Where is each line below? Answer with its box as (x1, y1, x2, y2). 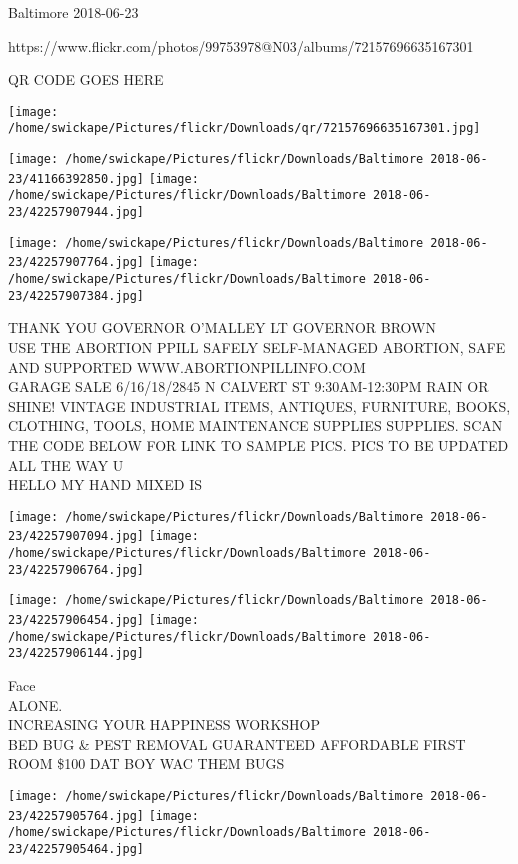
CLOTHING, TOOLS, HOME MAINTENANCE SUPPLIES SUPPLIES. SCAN (8, 415, 503, 436)
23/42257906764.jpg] (8, 562, 145, 577)
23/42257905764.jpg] (8, 808, 145, 823)
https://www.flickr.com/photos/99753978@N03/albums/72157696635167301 (8, 35, 474, 56)
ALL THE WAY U (8, 454, 124, 475)
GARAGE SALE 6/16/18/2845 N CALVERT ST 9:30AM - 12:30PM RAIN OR (8, 376, 489, 397)
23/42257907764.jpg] (8, 255, 145, 270)
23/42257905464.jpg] (8, 841, 145, 856)
